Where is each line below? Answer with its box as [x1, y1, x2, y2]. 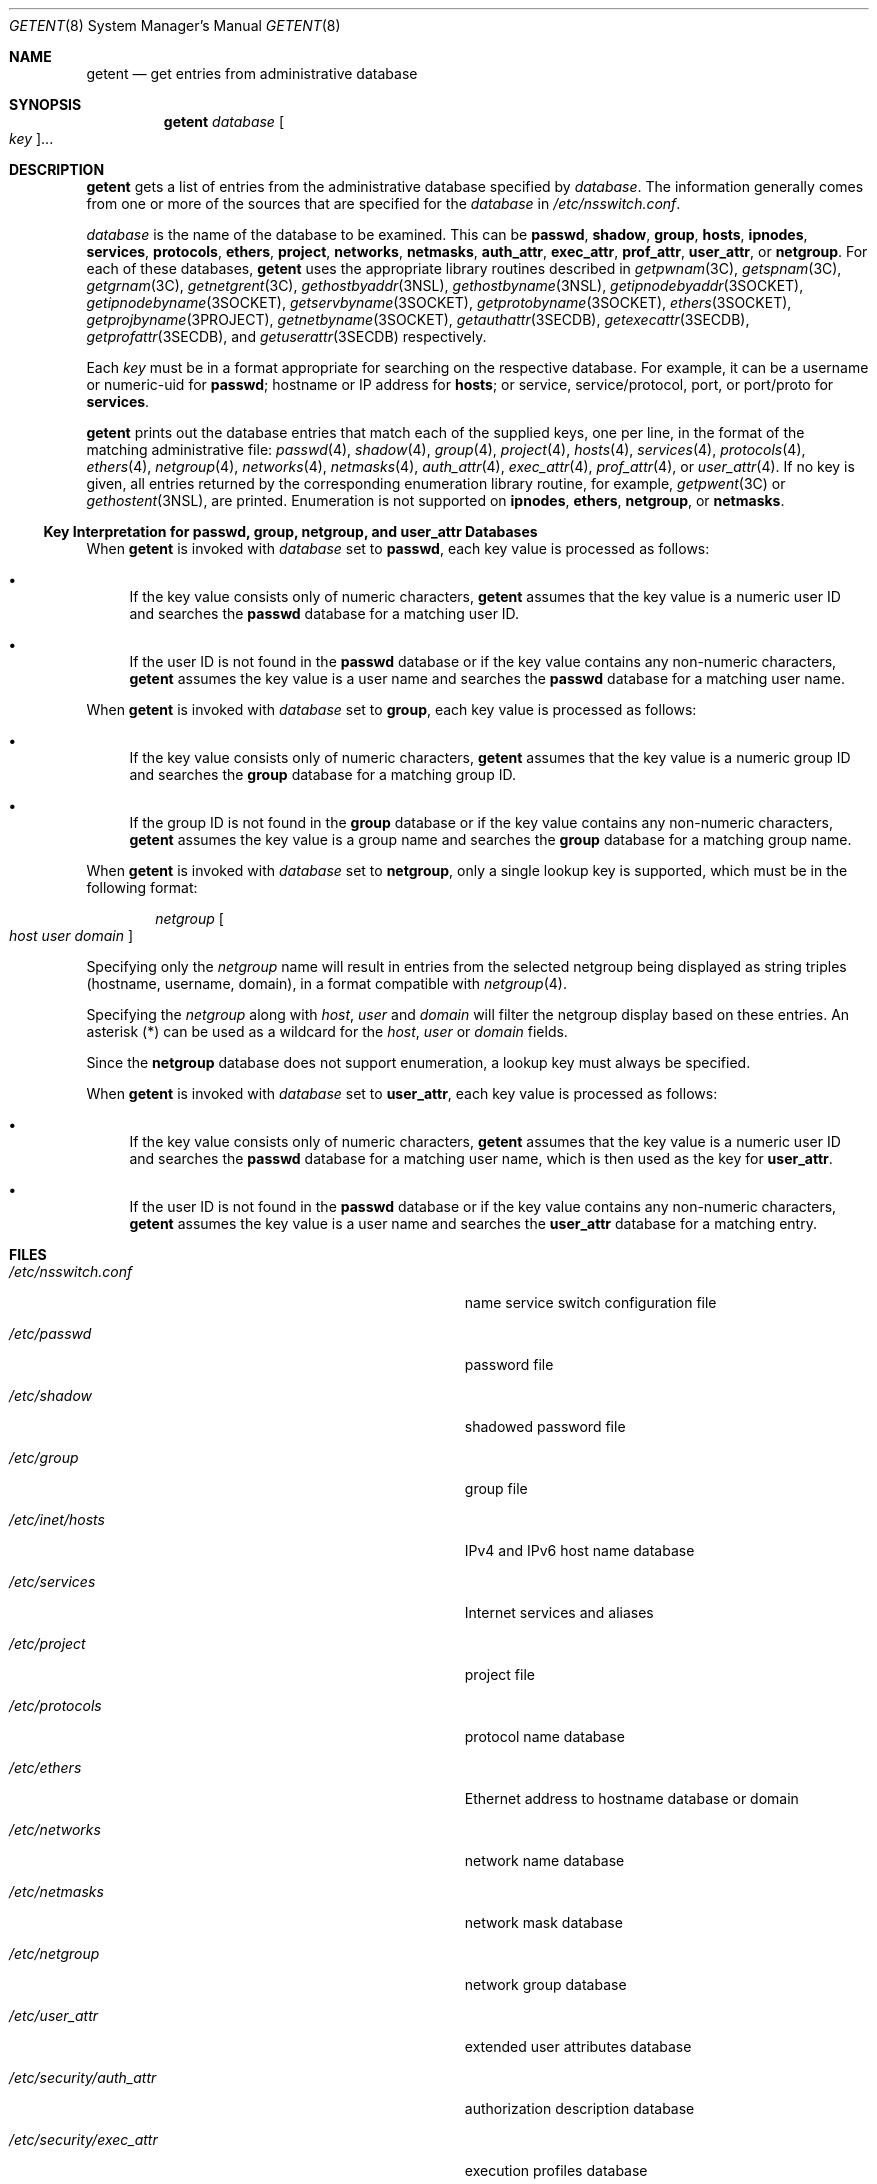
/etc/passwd [9, 1325, 92, 1342]
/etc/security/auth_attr [9, 2069, 157, 2086]
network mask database [464, 1914, 623, 1931]
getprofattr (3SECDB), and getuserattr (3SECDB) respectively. [86, 328, 487, 345]
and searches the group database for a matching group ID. [129, 766, 516, 783]
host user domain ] [9, 927, 134, 944]
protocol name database [464, 1728, 625, 1745]
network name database [464, 1852, 625, 1869]
